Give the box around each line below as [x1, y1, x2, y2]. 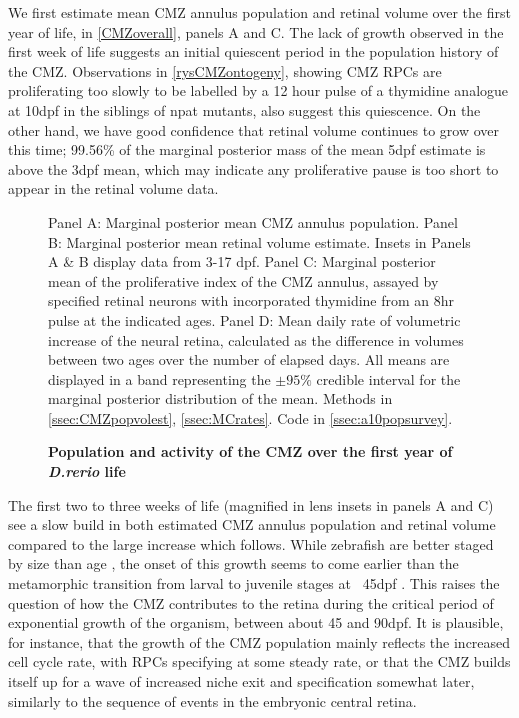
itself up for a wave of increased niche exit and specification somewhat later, [8, 671, 475, 691]
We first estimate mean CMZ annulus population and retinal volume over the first [8, 2, 511, 22]
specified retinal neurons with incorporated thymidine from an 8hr [48, 290, 455, 311]
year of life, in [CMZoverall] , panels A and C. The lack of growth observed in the [8, 21, 504, 42]
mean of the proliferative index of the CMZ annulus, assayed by [48, 270, 439, 291]
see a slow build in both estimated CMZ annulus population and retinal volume [8, 514, 496, 535]
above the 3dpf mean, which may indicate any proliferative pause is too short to [8, 158, 499, 179]
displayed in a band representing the [48, 368, 271, 389]
